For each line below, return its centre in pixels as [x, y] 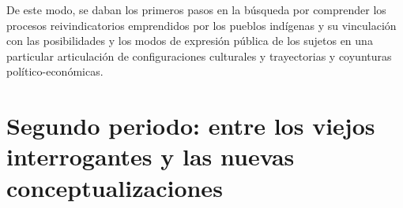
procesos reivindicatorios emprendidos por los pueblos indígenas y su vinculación [201, 25]
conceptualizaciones [115, 187]
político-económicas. [55, 71]
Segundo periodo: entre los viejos [191, 126]
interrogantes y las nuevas [151, 156]
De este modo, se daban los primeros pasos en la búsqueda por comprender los [196, 9]
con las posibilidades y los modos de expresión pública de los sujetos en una [190, 41]
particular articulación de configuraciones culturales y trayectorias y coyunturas [199, 56]
